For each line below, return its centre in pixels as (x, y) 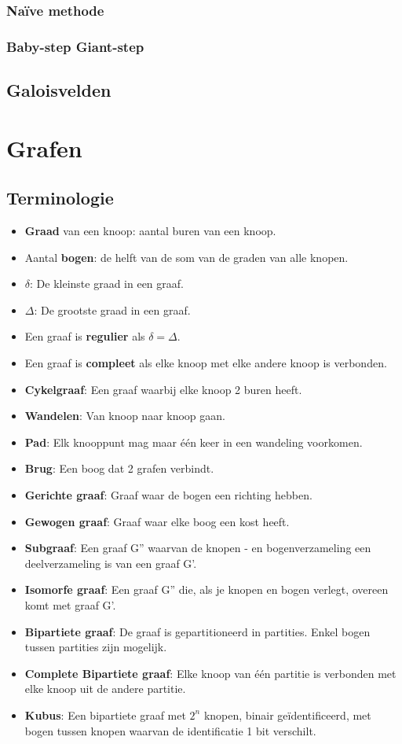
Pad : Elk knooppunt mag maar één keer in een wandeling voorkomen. (194, 442)
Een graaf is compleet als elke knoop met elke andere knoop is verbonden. (206, 363)
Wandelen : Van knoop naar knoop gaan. (125, 416)
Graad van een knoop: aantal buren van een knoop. (150, 231)
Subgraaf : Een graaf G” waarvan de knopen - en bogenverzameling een (198, 548)
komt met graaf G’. (70, 604)
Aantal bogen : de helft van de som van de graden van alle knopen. (186, 257)
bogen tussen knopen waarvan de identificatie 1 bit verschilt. (170, 730)
